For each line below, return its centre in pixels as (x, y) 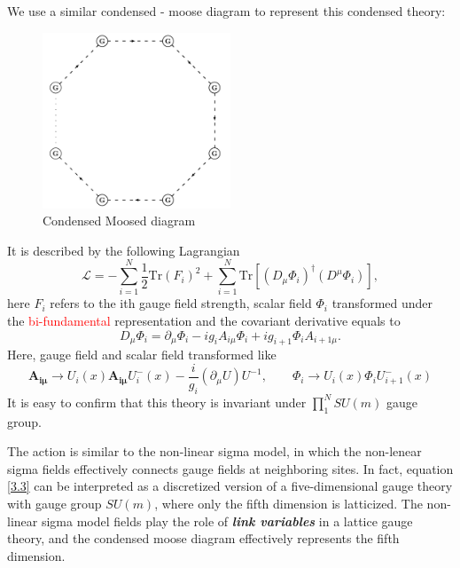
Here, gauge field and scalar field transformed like (142, 355)
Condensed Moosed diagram (119, 221)
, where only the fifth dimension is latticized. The (288, 504)
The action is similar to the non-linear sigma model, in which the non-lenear (214, 451)
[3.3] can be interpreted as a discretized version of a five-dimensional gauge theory (230, 486)
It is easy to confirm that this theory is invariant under (157, 402)
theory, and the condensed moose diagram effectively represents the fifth (203, 538)
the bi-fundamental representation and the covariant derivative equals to (204, 321)
